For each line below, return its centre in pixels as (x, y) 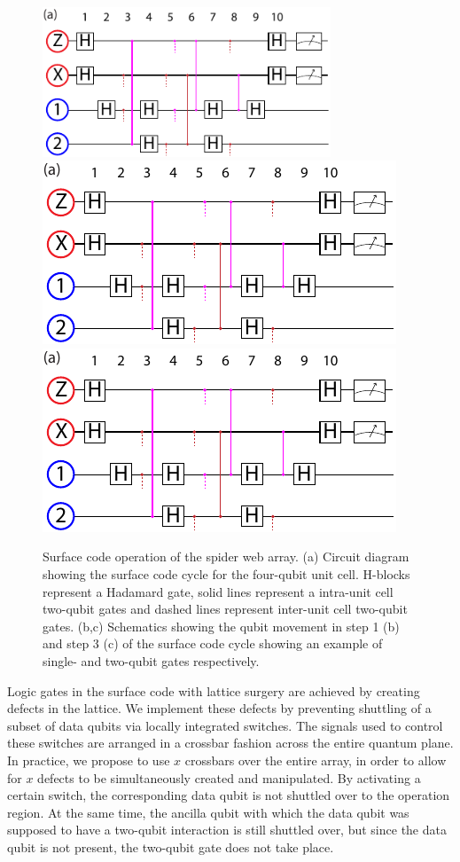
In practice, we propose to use (89, 760)
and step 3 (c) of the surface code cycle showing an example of (213, 643)
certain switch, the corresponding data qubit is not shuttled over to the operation (229, 795)
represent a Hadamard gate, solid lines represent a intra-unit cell (218, 591)
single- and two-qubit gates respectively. (151, 660)
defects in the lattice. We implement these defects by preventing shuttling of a (219, 708)
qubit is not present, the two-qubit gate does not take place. (171, 846)
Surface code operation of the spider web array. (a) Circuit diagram (226, 556)
